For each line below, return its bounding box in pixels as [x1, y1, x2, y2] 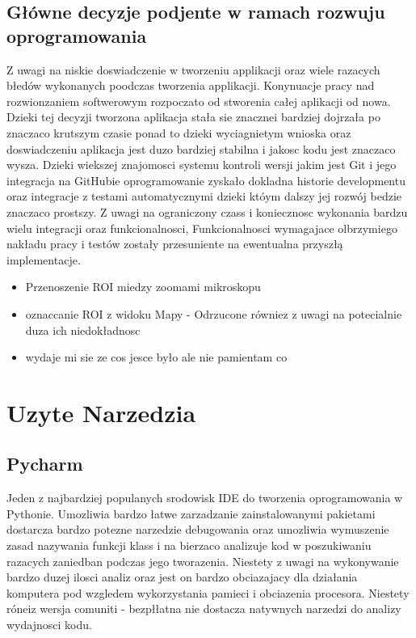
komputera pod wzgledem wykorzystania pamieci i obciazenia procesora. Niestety [6, 584, 410, 601]
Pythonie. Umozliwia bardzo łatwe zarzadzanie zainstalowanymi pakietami [6, 505, 376, 522]
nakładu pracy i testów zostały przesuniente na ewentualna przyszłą [6, 235, 343, 252]
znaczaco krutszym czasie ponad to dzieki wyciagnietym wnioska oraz [6, 124, 351, 141]
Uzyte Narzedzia [6, 395, 196, 429]
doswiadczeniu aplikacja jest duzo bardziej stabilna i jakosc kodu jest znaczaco [6, 140, 396, 157]
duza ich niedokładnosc [25, 321, 141, 338]
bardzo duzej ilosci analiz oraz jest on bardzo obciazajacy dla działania [6, 568, 358, 585]
